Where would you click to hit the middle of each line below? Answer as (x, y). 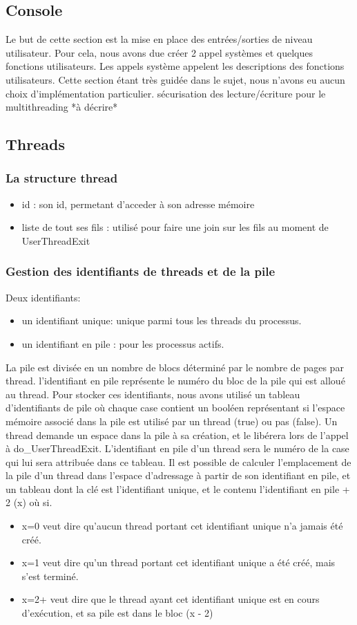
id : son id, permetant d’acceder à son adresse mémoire (138, 204)
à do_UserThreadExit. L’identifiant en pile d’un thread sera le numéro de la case (177, 448)
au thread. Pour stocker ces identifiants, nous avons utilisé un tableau (153, 394)
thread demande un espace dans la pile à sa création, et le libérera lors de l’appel (177, 435)
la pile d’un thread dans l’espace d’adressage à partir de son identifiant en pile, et (178, 475)
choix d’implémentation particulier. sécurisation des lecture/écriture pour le (166, 93)
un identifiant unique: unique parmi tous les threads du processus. (162, 320)
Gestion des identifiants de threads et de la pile (141, 271)
